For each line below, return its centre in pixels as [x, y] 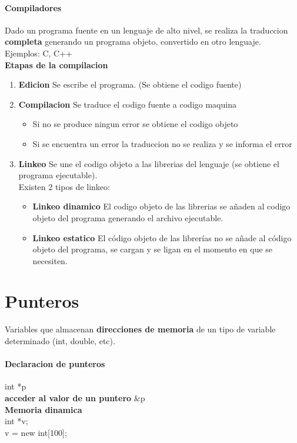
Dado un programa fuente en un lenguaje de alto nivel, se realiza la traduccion [146, 30]
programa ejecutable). [58, 175]
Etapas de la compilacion [56, 64]
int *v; [16, 421]
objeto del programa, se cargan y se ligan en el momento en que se [153, 249]
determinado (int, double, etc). [60, 341]
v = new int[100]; [36, 432]
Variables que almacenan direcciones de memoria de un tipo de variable [140, 329]
